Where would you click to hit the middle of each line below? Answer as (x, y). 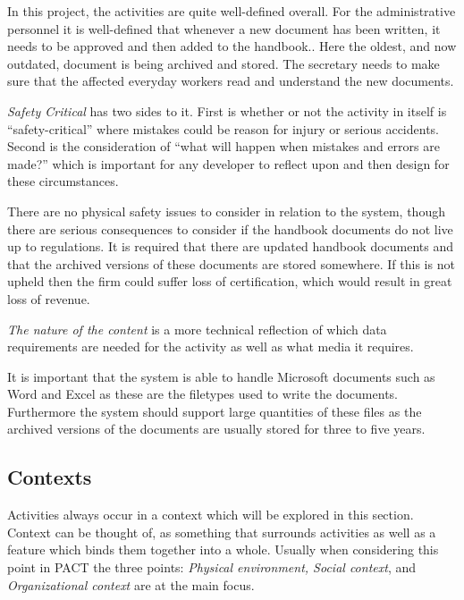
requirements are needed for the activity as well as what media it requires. (211, 346)
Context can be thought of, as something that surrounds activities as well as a (222, 532)
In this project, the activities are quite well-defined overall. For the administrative (232, 11)
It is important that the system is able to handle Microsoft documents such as (221, 376)
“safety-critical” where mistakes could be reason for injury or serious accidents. (223, 128)
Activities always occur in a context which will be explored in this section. (211, 515)
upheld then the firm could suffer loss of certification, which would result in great (230, 281)
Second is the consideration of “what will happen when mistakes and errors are (224, 146)
